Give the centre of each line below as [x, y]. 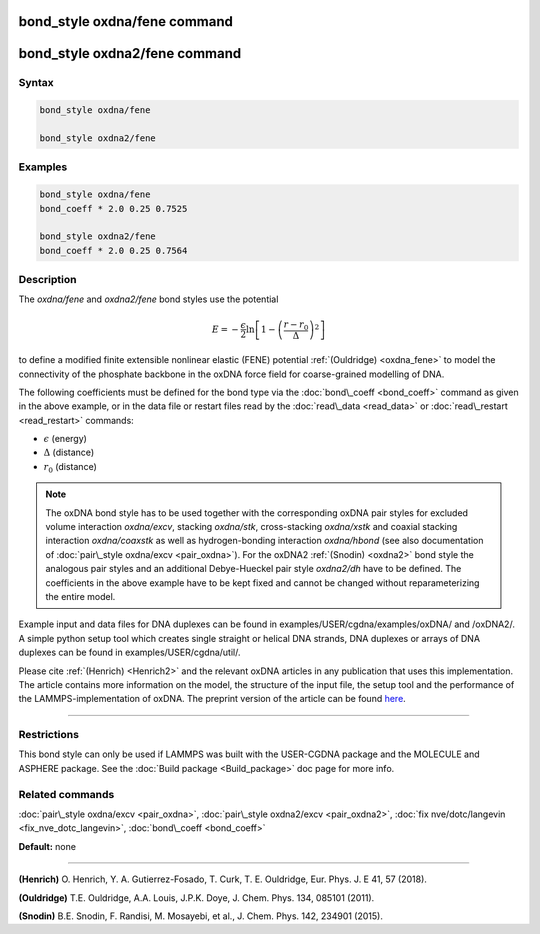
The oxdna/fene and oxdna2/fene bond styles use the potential [148, 299]
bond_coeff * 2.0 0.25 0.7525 [113, 208]
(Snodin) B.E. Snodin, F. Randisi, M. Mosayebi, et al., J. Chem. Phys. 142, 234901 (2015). [201, 916]
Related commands [66, 794]
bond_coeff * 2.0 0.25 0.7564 [113, 250]
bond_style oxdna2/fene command [130, 53]
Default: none [47, 846]
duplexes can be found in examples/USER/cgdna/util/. [129, 652]
